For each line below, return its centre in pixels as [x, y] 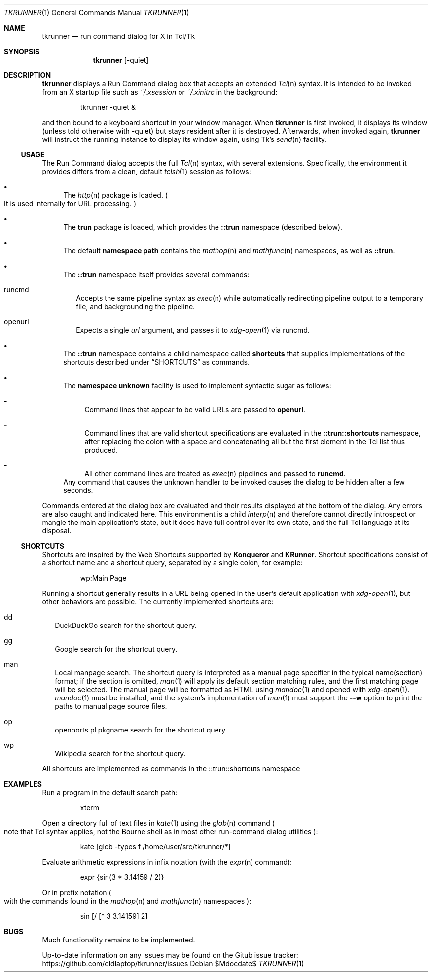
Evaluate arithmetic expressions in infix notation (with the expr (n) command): [167, 862]
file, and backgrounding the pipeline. [136, 306]
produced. [101, 450]
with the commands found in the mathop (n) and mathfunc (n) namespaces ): [128, 901]
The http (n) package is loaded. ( [115, 195]
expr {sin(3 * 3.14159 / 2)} [122, 877]
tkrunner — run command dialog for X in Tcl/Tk [119, 36]
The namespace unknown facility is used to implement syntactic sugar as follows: [197, 386]
